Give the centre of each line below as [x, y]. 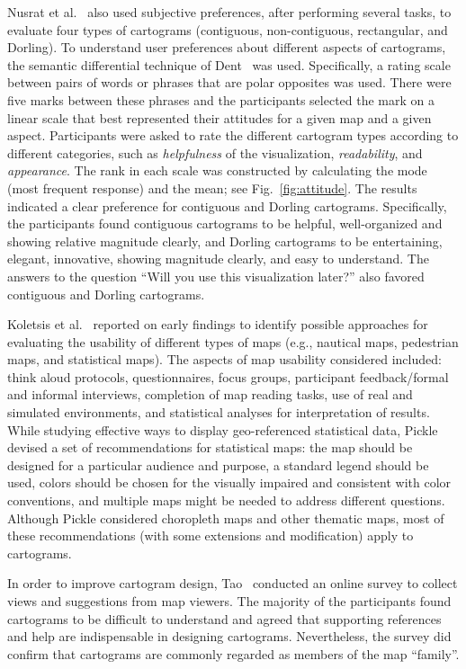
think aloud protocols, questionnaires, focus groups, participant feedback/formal [228, 376]
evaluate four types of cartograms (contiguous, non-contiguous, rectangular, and [228, 29]
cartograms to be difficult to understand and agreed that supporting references [224, 618]
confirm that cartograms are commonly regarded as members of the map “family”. [233, 653]
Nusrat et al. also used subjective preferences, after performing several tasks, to [229, 12]
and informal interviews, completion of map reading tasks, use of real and [210, 394]
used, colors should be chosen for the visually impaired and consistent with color [229, 482]
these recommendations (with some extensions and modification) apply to [211, 535]
